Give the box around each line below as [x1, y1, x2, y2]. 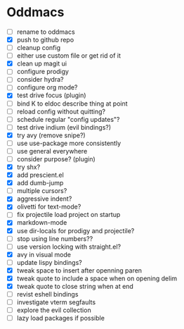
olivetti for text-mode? [16, 202, 81, 211]
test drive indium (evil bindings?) [16, 123, 112, 131]
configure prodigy [16, 68, 70, 76]
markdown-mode [16, 218, 67, 227]
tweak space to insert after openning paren [16, 266, 142, 275]
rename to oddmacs [16, 27, 75, 36]
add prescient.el [16, 170, 64, 180]
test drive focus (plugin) [16, 91, 86, 99]
